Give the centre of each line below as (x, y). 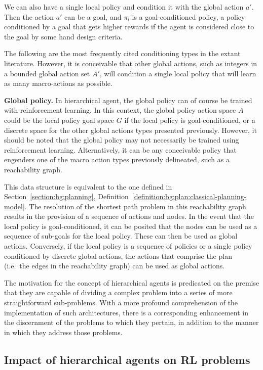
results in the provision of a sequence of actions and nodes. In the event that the (129, 216)
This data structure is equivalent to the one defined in (88, 186)
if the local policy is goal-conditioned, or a (190, 120)
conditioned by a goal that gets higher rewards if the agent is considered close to (129, 27)
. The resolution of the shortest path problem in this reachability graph (135, 206)
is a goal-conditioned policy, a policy (189, 16)
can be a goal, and (93, 16)
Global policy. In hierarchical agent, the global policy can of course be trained (128, 100)
